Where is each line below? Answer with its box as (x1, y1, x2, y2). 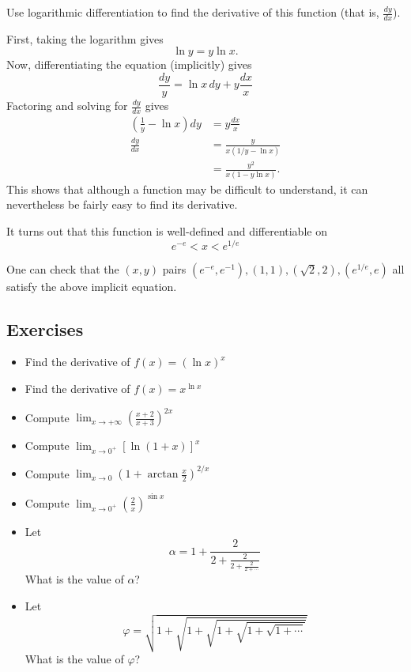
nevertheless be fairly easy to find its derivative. (6, 196, 238, 213)
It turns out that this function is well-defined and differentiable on (6, 222, 327, 239)
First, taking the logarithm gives (6, 30, 164, 47)
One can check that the (6, 260, 119, 277)
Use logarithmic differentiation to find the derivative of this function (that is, (6, 4, 379, 20)
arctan (147, 469, 179, 481)
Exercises (6, 316, 84, 341)
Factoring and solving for (6, 97, 128, 114)
